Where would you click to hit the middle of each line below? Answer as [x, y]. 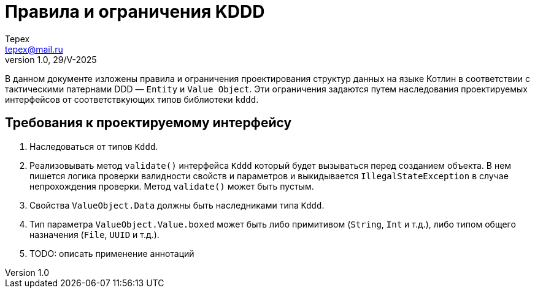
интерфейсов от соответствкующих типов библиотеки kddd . [132, 99]
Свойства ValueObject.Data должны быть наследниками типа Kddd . [177, 205]
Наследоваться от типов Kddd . [94, 146]
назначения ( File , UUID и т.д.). [94, 234]
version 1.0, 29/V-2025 [51, 59]
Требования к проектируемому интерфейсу [148, 123]
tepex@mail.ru [34, 49]
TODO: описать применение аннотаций [112, 253]
